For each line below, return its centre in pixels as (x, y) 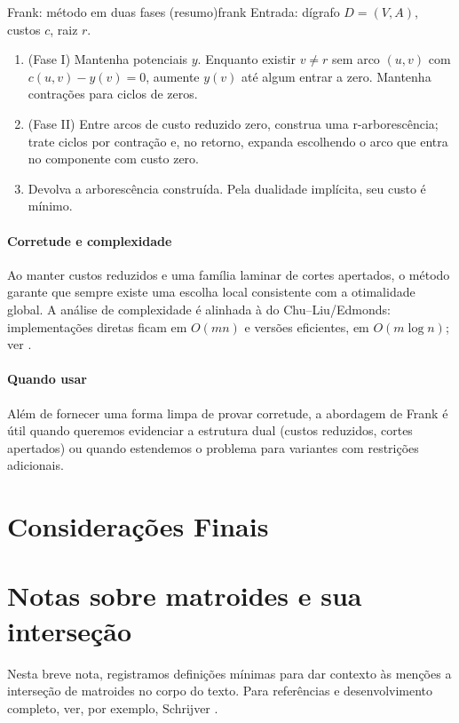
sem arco (356, 59)
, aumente (173, 76)
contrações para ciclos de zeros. (113, 94)
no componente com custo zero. (113, 159)
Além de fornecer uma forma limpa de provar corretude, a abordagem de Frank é (228, 413)
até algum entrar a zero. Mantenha (336, 76)
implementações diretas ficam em (97, 326)
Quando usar (47, 379)
